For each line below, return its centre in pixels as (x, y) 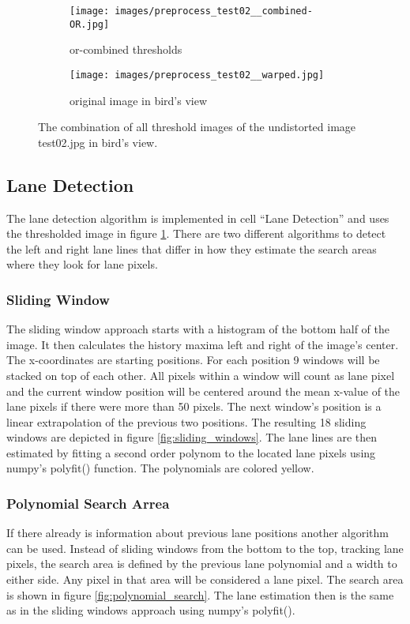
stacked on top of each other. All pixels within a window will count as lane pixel (201, 375)
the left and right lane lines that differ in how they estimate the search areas (192, 248)
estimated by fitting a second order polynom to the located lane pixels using (191, 452)
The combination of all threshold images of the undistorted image (197, 127)
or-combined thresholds (126, 49)
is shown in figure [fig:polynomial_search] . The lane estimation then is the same (200, 594)
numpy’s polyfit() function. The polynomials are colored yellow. (160, 468)
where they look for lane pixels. (82, 264)
